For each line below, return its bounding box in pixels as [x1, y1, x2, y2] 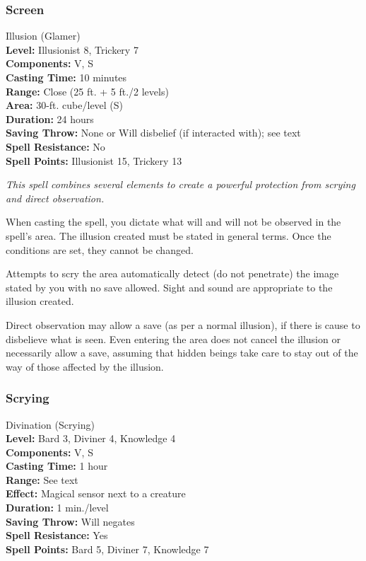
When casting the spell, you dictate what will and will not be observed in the [6, 214, 341, 229]
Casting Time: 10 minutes [6, 70, 127, 84]
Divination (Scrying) [6, 417, 95, 432]
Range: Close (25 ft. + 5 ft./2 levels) [6, 83, 169, 98]
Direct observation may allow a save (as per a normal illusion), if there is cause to [6, 317, 360, 332]
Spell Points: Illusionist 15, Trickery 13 [6, 153, 182, 168]
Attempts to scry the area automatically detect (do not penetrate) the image [6, 266, 339, 281]
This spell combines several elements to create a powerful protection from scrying [6, 177, 355, 192]
